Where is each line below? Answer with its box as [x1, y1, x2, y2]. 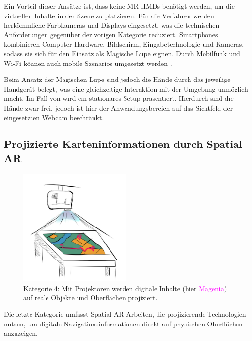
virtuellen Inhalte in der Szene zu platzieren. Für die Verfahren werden [4, 10, 214, 20]
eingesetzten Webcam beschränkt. [4, 112, 104, 122]
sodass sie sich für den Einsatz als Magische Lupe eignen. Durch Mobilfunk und [4, 48, 240, 58]
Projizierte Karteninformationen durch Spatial [4, 136, 242, 151]
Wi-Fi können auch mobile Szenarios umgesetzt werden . [4, 58, 172, 68]
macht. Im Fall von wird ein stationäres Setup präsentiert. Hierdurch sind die [4, 93, 234, 103]
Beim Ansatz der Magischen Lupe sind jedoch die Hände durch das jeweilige [4, 74, 231, 84]
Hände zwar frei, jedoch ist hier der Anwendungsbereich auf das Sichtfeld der [4, 102, 233, 113]
